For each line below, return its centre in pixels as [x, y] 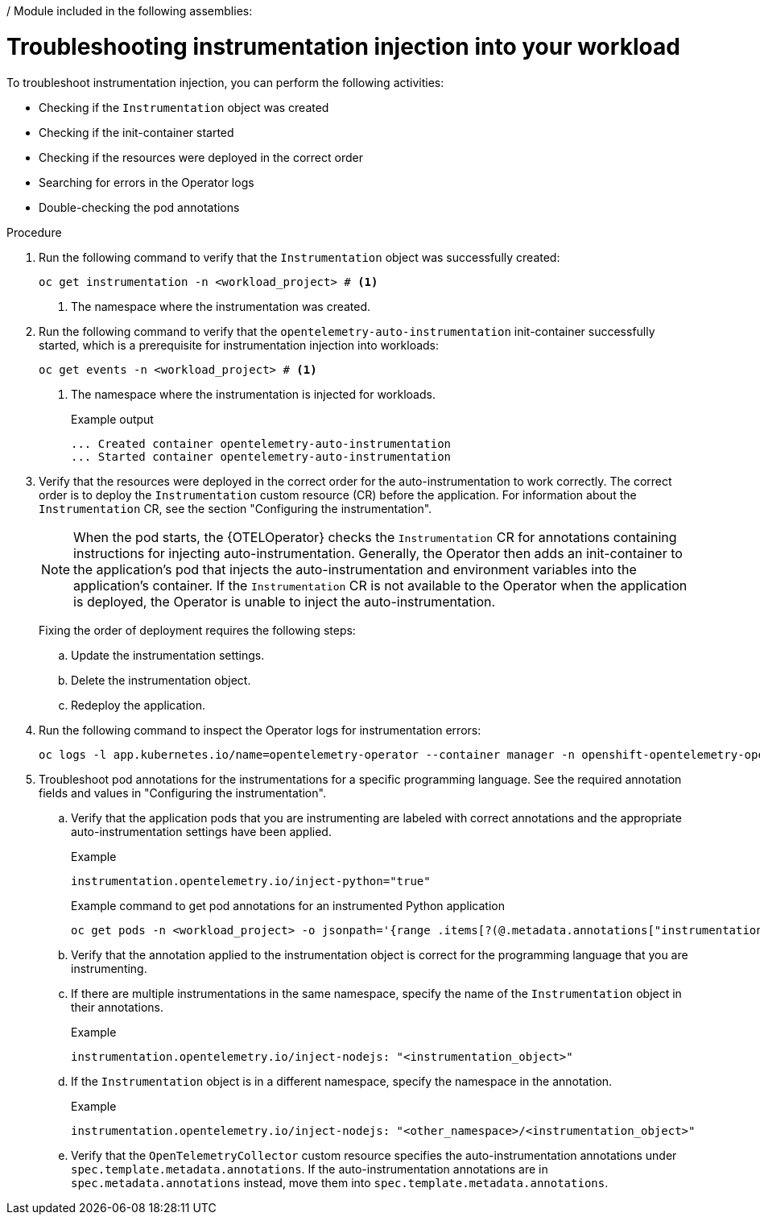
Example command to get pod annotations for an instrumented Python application [288, 905]
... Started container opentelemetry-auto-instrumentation [261, 456]
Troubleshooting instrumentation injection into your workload [343, 46]
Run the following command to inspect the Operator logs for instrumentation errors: [260, 730]
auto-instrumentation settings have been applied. [201, 831]
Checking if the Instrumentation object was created [184, 107]
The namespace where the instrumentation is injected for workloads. [253, 394]
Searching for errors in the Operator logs [147, 182]
